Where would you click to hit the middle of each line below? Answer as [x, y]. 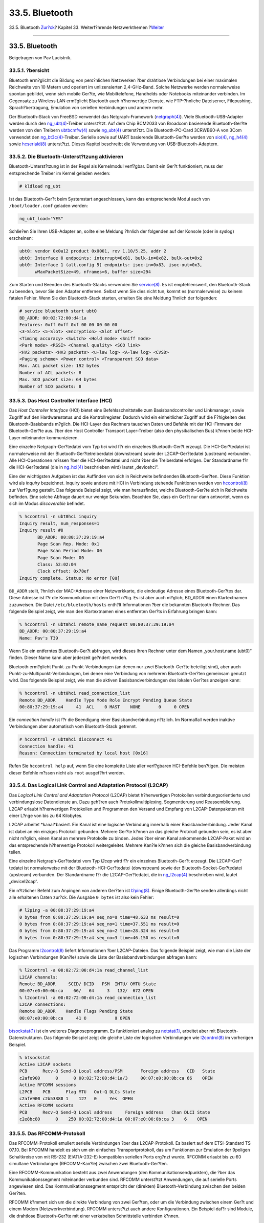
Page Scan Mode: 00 [61, 557]
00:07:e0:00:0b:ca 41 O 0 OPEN [75, 1018]
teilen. [15, 852]
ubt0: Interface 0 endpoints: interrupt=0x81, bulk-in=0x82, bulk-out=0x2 [111, 258]
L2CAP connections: [43, 1005]
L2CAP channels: [39, 977]
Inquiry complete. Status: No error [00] [70, 578]
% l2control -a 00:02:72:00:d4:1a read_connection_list [88, 997]
